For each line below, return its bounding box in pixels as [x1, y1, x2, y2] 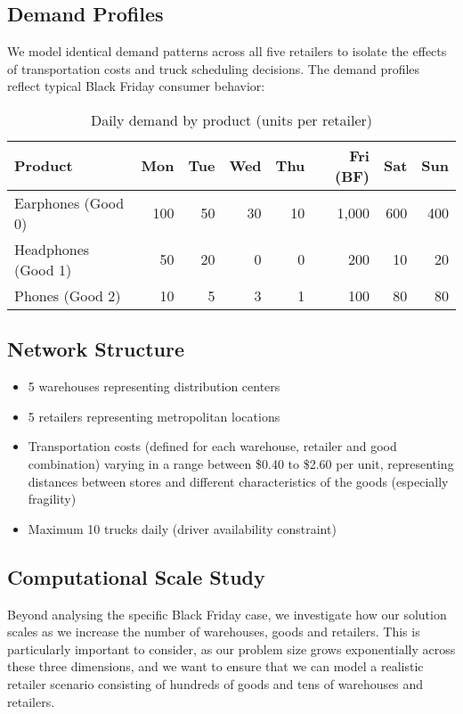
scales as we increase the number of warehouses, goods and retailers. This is [7, 622, 420, 641]
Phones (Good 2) [14, 284, 121, 306]
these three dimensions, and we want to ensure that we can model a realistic [7, 657, 424, 676]
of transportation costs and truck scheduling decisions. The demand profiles [7, 59, 420, 78]
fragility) [28, 489, 77, 508]
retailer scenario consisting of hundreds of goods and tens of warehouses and [7, 674, 424, 693]
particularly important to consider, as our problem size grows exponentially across [7, 639, 456, 658]
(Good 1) [14, 259, 72, 280]
